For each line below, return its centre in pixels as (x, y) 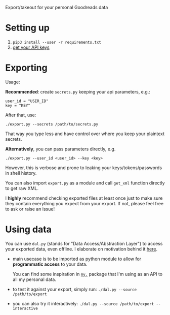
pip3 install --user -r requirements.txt (57, 42)
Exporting (26, 68)
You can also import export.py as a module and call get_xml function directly (85, 183)
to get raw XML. (22, 188)
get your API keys (31, 47)
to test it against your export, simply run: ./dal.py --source (75, 289)
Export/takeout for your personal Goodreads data (57, 7)
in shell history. (21, 173)
